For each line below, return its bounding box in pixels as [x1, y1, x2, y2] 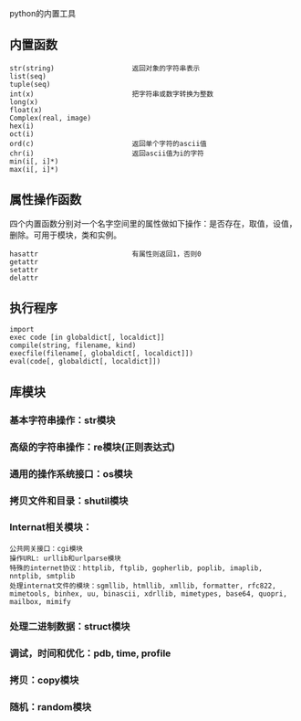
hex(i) [9, 122, 35, 131]
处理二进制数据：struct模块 [9, 620, 130, 632]
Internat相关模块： [9, 521, 93, 534]
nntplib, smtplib [9, 571, 76, 580]
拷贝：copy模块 [9, 673, 79, 686]
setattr [9, 265, 39, 274]
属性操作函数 [9, 192, 82, 207]
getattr [9, 257, 39, 267]
